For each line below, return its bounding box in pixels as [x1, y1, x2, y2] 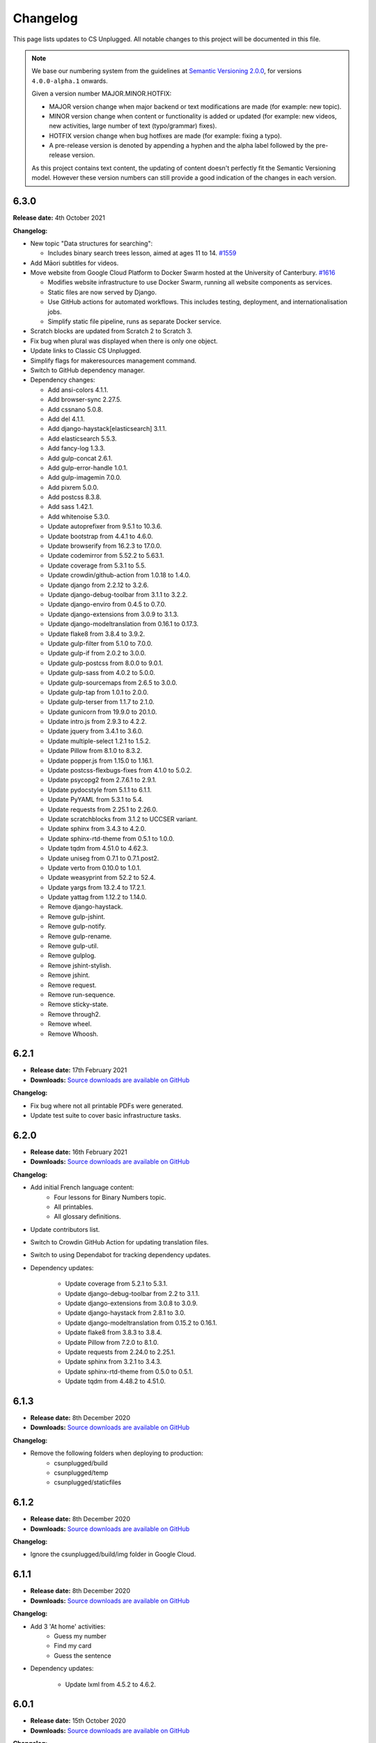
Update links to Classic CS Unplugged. [30, 347, 142, 355]
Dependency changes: [30, 376, 95, 384]
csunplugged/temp [54, 1468, 109, 1477]
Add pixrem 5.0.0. [47, 483, 99, 492]
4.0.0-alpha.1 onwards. [31, 77, 108, 85]
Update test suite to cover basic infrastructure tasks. [30, 1111, 181, 1120]
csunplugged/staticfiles [54, 1478, 122, 1486]
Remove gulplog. [47, 952, 97, 960]
